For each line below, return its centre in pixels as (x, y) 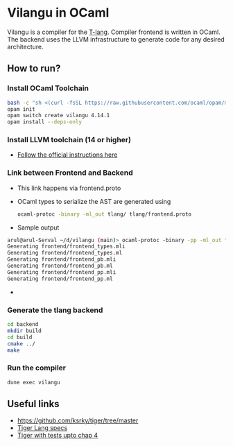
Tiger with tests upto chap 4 (58, 436)
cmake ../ (21, 344)
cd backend (23, 325)
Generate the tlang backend (55, 310)
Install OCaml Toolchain (48, 88)
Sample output (38, 228)
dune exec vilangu (34, 382)
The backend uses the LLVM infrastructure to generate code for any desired (116, 39)
